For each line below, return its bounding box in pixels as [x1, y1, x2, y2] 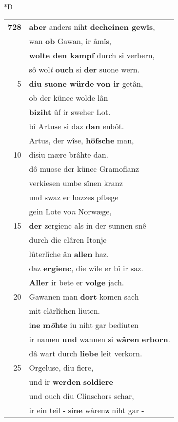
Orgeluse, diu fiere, [29, 361, 94, 373]
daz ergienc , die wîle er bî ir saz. [29, 262, 143, 274]
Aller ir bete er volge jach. [29, 276, 124, 288]
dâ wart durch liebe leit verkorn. [29, 347, 142, 359]
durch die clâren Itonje [29, 234, 107, 245]
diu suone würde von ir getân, [29, 77, 143, 89]
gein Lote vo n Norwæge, [29, 205, 112, 217]
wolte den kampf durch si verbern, [29, 49, 155, 61]
